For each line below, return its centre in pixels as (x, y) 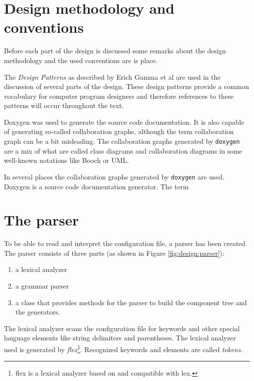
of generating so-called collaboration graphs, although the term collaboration (119, 131)
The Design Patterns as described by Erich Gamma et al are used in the (112, 77)
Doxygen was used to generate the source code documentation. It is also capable (124, 122)
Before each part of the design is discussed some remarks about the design (115, 51)
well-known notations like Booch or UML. (67, 160)
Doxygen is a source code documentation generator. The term (96, 186)
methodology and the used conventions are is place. (81, 60)
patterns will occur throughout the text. (64, 105)
